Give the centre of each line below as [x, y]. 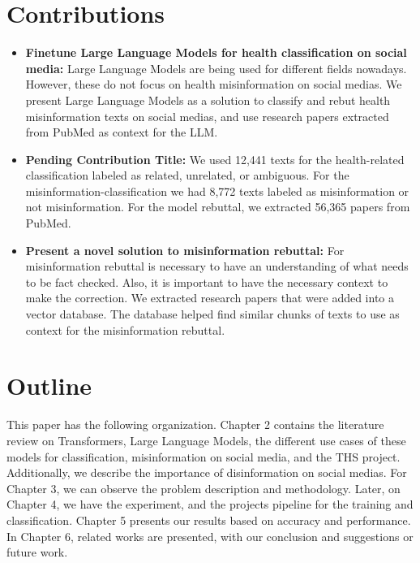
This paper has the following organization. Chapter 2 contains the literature [195, 424]
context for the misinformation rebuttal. [125, 329]
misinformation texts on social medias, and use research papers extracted [207, 116]
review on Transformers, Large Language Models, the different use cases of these [206, 440]
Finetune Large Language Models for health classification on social [216, 52]
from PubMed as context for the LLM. [122, 132]
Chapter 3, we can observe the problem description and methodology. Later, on [204, 488]
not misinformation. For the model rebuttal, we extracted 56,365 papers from [218, 207]
